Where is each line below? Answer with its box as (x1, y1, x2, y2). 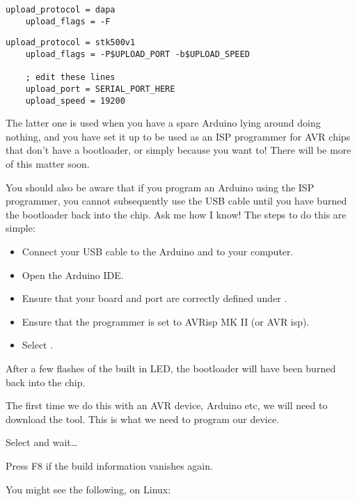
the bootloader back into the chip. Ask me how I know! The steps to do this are (6, 207, 347, 221)
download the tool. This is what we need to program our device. (6, 411, 280, 426)
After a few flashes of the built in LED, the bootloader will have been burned (6, 360, 336, 375)
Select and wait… (6, 435, 78, 450)
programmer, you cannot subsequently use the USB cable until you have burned (6, 193, 347, 208)
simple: (6, 221, 35, 235)
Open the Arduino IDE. (22, 267, 124, 282)
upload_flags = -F (25, 16, 111, 26)
